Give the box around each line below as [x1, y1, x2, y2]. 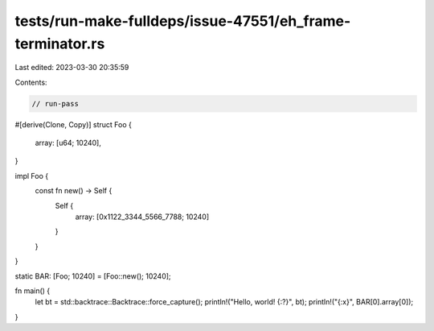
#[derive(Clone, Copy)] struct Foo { [14, 119, 133, 129]
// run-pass [31, 99, 80, 108]
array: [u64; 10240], [35, 138, 102, 148]
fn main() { [14, 286, 51, 296]
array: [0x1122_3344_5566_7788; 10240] [75, 212, 209, 221]
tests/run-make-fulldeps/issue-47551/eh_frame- [14, 12, 351, 30]
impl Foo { [14, 171, 48, 180]
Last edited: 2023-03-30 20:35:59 [14, 63, 129, 72]
